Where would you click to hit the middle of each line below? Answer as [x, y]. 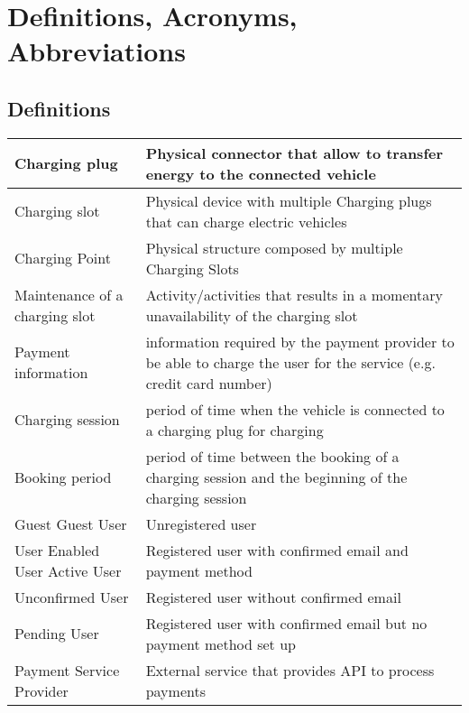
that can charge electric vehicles [246, 221]
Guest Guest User [71, 523]
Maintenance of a [69, 294]
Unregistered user [201, 523]
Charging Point [63, 258]
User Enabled [57, 550]
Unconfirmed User [72, 597]
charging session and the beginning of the [276, 477]
